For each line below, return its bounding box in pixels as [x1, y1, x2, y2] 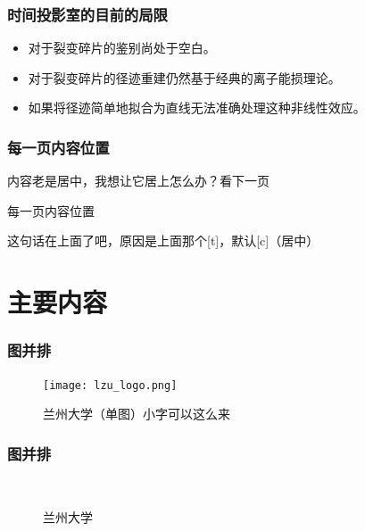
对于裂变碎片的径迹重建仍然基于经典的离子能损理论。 [28, 68, 341, 87]
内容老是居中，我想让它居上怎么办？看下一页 [7, 171, 270, 190]
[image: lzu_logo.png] [43, 378, 178, 392]
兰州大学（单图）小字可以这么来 [43, 404, 230, 423]
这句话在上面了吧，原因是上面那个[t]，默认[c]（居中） [7, 231, 319, 250]
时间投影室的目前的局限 [7, 3, 168, 25]
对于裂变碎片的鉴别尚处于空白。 [28, 38, 216, 57]
